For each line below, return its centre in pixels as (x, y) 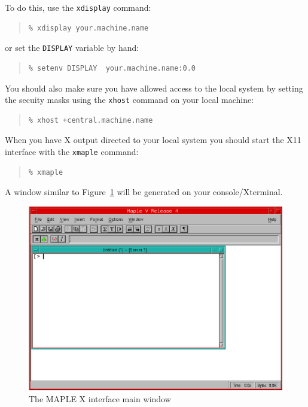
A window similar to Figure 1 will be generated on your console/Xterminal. (144, 192)
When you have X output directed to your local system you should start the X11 (153, 140)
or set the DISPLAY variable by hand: (72, 48)
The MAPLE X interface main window (100, 399)
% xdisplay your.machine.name (89, 28)
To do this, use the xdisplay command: (78, 7)
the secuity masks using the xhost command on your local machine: (129, 100)
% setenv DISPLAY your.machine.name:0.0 (112, 68)
